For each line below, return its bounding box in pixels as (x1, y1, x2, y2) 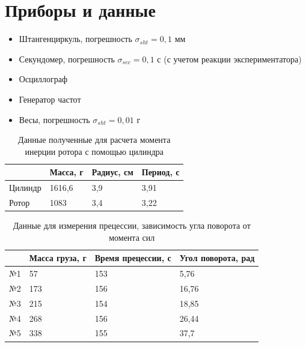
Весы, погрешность (19, 113, 90, 125)
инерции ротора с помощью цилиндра (25, 145, 164, 157)
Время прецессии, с (94, 252, 171, 264)
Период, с (141, 166, 180, 178)
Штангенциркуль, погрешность (19, 32, 132, 45)
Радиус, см (91, 166, 133, 178)
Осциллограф (19, 73, 68, 85)
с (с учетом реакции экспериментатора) (157, 52, 302, 65)
